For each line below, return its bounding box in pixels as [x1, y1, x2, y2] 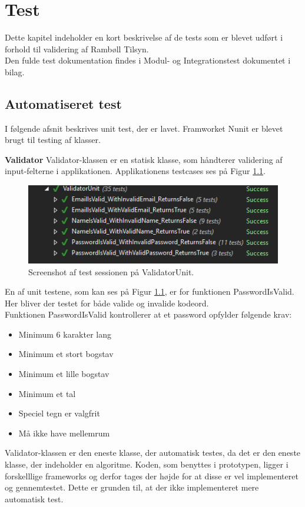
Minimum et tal [18, 387, 76, 399]
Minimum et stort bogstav [18, 348, 114, 360]
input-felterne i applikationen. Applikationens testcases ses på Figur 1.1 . [5, 165, 266, 177]
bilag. [5, 65, 25, 78]
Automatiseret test [5, 94, 122, 112]
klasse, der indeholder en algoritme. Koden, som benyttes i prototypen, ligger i [5, 458, 289, 471]
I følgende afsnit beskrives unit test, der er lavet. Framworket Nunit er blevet [5, 122, 283, 134]
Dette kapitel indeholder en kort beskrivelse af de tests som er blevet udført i [5, 31, 283, 44]
